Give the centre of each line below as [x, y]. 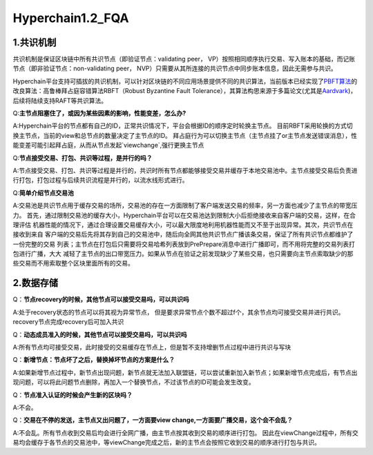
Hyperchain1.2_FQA [71, 18]
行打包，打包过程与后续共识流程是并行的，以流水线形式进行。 [101, 180]
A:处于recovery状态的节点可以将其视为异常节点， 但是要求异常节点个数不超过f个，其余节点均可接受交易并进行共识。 [179, 312]
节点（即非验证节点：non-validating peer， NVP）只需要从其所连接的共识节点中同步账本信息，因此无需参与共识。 [175, 68]
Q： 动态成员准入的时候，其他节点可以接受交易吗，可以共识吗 [100, 334]
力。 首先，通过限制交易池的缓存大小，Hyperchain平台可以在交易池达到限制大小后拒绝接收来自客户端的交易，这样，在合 [184, 215]
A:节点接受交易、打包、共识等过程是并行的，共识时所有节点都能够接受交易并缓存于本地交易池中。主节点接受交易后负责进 [185, 170]
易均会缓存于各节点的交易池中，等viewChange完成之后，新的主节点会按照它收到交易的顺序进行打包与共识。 [167, 443]
